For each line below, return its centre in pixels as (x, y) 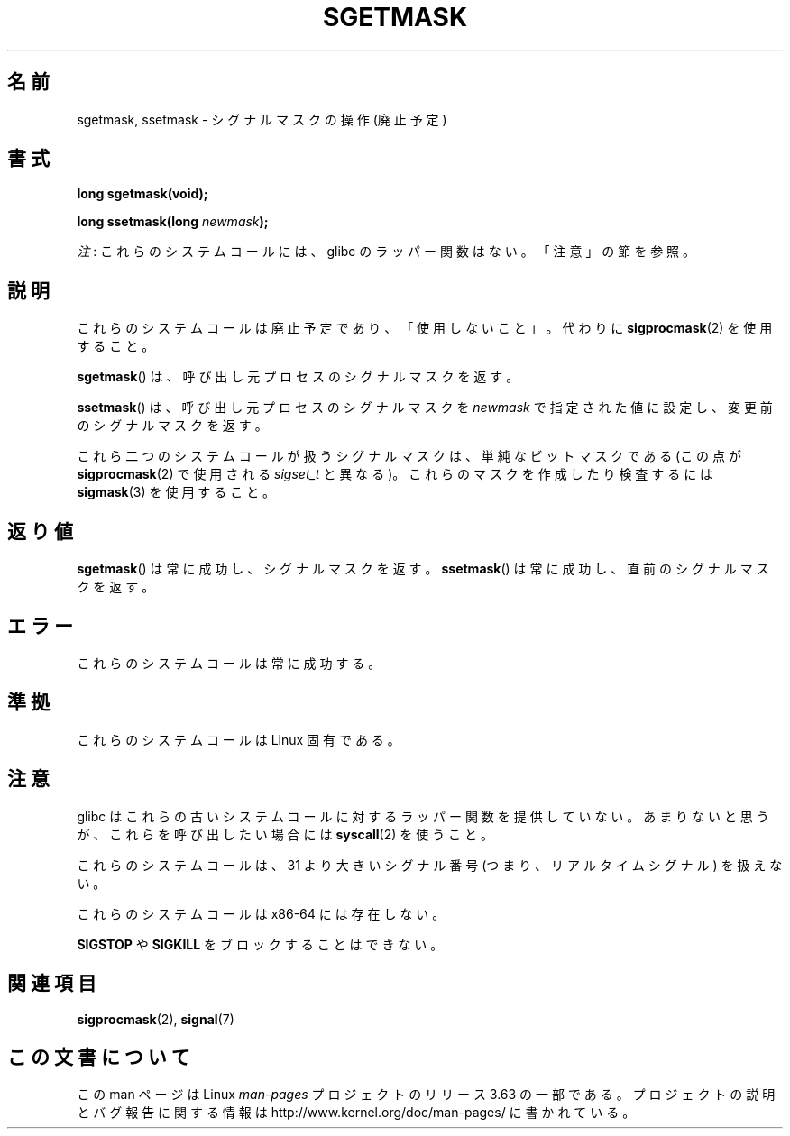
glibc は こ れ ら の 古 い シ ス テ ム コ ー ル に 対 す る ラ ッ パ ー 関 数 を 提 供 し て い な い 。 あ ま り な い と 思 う (423, 816)
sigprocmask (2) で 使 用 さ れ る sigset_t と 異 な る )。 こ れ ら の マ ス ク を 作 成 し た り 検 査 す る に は (395, 474)
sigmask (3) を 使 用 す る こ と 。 (176, 492)
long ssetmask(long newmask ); (173, 222)
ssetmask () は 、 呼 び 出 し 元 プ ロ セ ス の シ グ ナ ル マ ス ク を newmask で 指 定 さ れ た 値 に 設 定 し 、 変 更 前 (425, 408)
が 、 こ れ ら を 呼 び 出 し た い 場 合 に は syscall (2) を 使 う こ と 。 (285, 834)
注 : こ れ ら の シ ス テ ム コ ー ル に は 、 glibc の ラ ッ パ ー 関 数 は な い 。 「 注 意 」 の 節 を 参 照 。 (386, 252)
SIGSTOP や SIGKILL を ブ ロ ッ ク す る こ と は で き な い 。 (260, 944)
